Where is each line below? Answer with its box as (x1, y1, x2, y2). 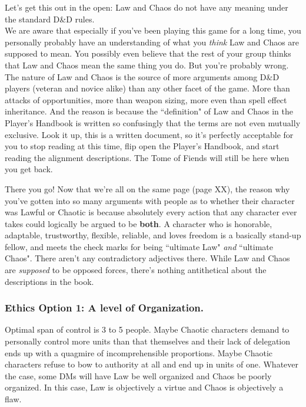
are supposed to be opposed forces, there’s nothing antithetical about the (5, 264, 267, 276)
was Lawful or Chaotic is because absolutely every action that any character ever (5, 206, 297, 218)
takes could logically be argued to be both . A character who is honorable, (5, 217, 272, 229)
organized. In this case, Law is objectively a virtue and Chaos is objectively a (5, 381, 284, 393)
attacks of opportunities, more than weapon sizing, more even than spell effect (5, 93, 287, 106)
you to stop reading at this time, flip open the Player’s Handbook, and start (5, 140, 280, 152)
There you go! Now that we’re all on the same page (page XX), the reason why (5, 182, 290, 195)
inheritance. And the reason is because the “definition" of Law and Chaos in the (5, 105, 293, 117)
